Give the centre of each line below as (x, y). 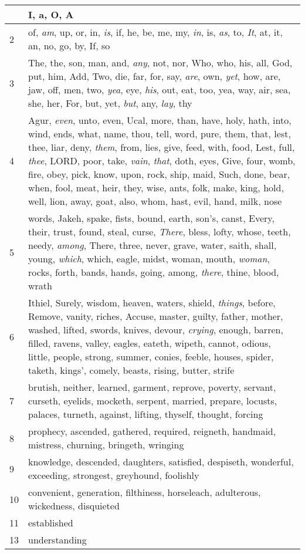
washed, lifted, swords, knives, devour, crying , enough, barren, (156, 330)
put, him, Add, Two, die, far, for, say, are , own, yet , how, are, (155, 76)
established (51, 523)
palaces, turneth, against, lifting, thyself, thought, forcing (146, 414)
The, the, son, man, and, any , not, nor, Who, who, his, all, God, (160, 63)
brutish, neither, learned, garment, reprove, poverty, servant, (152, 387)
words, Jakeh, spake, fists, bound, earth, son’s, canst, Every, (151, 218)
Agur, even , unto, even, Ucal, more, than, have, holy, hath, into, (160, 120)
